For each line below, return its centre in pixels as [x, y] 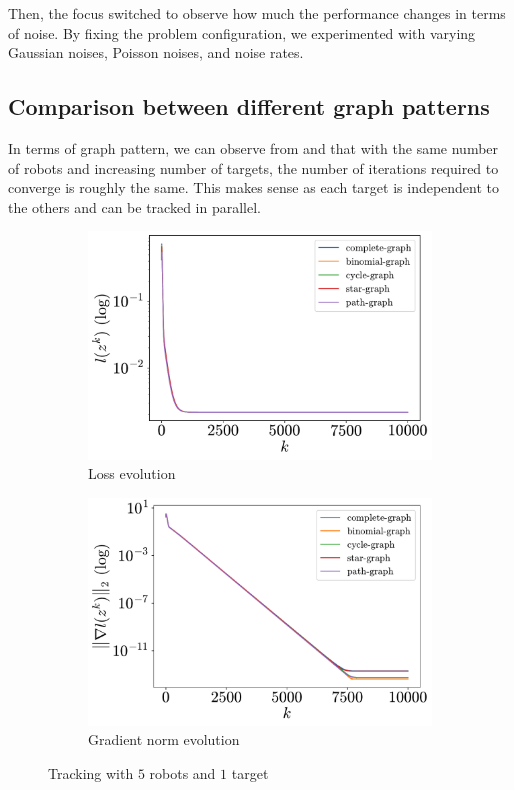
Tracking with [91, 772]
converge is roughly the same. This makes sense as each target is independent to [254, 187]
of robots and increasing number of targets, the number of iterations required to [253, 167]
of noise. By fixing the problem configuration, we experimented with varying [242, 32]
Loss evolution [132, 473]
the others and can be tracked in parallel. [134, 206]
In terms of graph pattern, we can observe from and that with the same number [253, 147]
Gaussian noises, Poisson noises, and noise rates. [156, 52]
